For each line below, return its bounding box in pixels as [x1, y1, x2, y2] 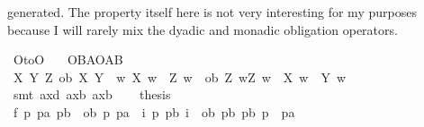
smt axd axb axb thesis [13, 85, 171, 104]
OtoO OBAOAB [13, 50, 123, 69]
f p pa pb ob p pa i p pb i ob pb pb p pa [13, 102, 295, 121]
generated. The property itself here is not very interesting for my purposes [7, 3, 417, 21]
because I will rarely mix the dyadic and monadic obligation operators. [7, 20, 398, 38]
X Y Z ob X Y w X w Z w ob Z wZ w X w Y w [13, 67, 347, 86]
